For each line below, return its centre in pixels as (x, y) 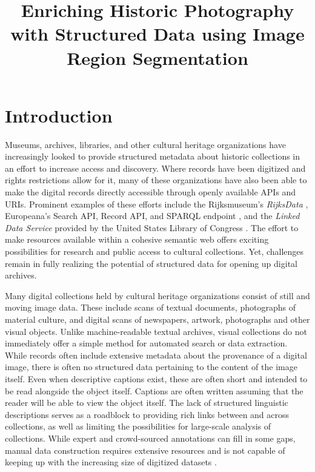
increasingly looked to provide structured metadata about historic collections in (153, 156)
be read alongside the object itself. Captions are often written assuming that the (154, 390)
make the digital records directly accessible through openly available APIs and (151, 192)
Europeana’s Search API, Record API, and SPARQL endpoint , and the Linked (152, 216)
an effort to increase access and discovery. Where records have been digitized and (155, 168)
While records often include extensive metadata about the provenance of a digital (156, 355)
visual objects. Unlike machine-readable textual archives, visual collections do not (156, 331)
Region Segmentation (157, 57)
